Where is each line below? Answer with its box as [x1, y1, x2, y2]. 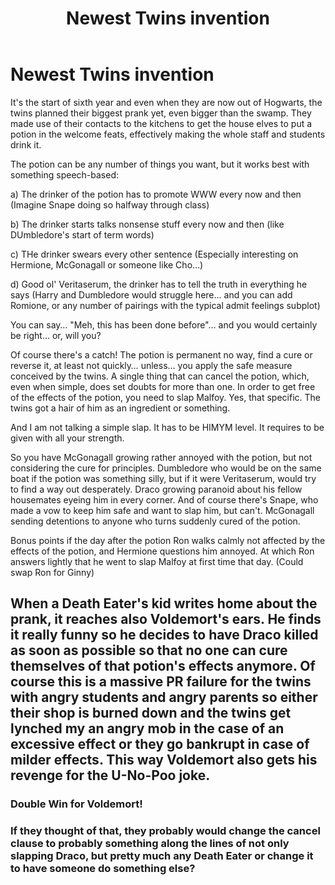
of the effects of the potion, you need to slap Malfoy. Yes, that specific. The [10, 391, 321, 403]
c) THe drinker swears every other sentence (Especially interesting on [10, 248, 299, 260]
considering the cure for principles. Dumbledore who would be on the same [10, 462, 322, 474]
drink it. [10, 138, 42, 151]
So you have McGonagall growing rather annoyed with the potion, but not [10, 451, 313, 463]
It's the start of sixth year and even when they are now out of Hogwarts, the [10, 96, 323, 108]
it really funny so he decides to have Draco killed [10, 627, 319, 644]
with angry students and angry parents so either [10, 689, 318, 706]
